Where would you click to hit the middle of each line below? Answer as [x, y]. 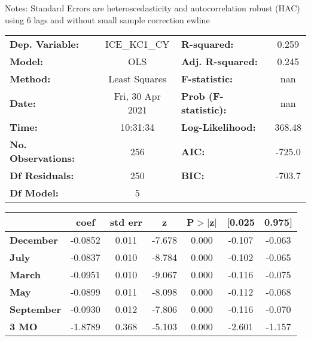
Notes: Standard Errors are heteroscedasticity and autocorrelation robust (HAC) [153, 8]
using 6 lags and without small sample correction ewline [107, 19]
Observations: [42, 158]
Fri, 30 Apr [137, 96]
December [34, 240]
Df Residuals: [42, 176]
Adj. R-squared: [219, 62]
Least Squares [138, 79]
